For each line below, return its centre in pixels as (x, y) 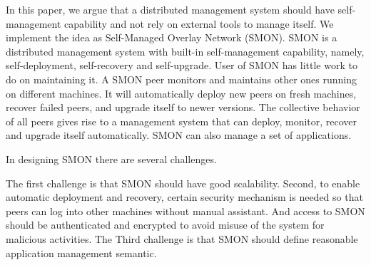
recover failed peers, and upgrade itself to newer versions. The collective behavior (183, 107)
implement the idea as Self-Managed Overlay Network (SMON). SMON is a (172, 37)
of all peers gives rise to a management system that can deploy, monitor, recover (182, 121)
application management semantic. (81, 253)
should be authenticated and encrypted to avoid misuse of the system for (165, 225)
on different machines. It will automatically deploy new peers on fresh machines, (181, 93)
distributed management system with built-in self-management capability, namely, (185, 51)
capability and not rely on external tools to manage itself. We (199, 23)
